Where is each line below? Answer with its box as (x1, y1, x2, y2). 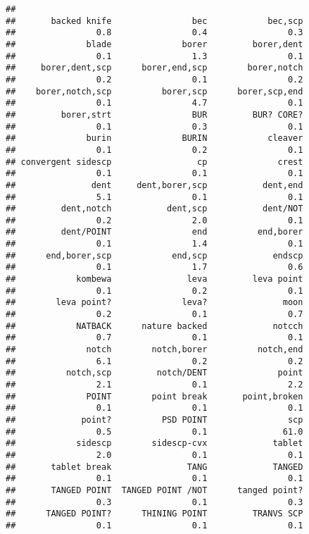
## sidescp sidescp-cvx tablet (6, 438, 303, 449)
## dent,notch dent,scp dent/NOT (6, 204, 303, 214)
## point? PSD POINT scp (6, 414, 303, 425)
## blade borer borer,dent (6, 39, 303, 49)
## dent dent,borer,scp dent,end (6, 180, 303, 190)
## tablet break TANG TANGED (6, 461, 303, 472)
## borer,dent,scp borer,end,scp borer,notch (6, 63, 303, 73)
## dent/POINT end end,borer (6, 227, 303, 237)
